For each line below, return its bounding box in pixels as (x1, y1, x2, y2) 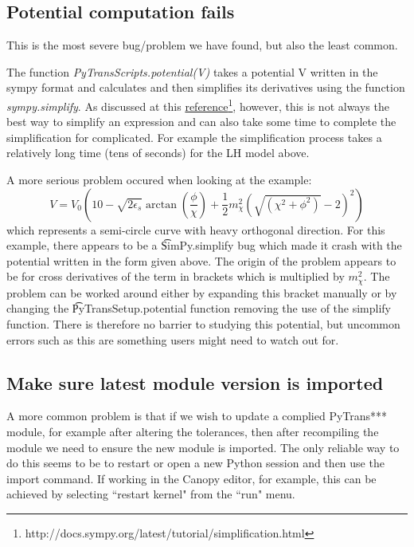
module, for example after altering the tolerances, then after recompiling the (6, 423, 379, 440)
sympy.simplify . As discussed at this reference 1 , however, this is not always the (6, 95, 389, 114)
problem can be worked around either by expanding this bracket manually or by (6, 284, 397, 301)
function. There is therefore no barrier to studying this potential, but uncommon (6, 316, 400, 333)
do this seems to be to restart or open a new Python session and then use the (6, 455, 385, 471)
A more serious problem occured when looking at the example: (6, 171, 312, 188)
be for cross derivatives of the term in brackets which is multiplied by (6, 268, 345, 285)
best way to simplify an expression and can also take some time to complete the (6, 113, 396, 130)
